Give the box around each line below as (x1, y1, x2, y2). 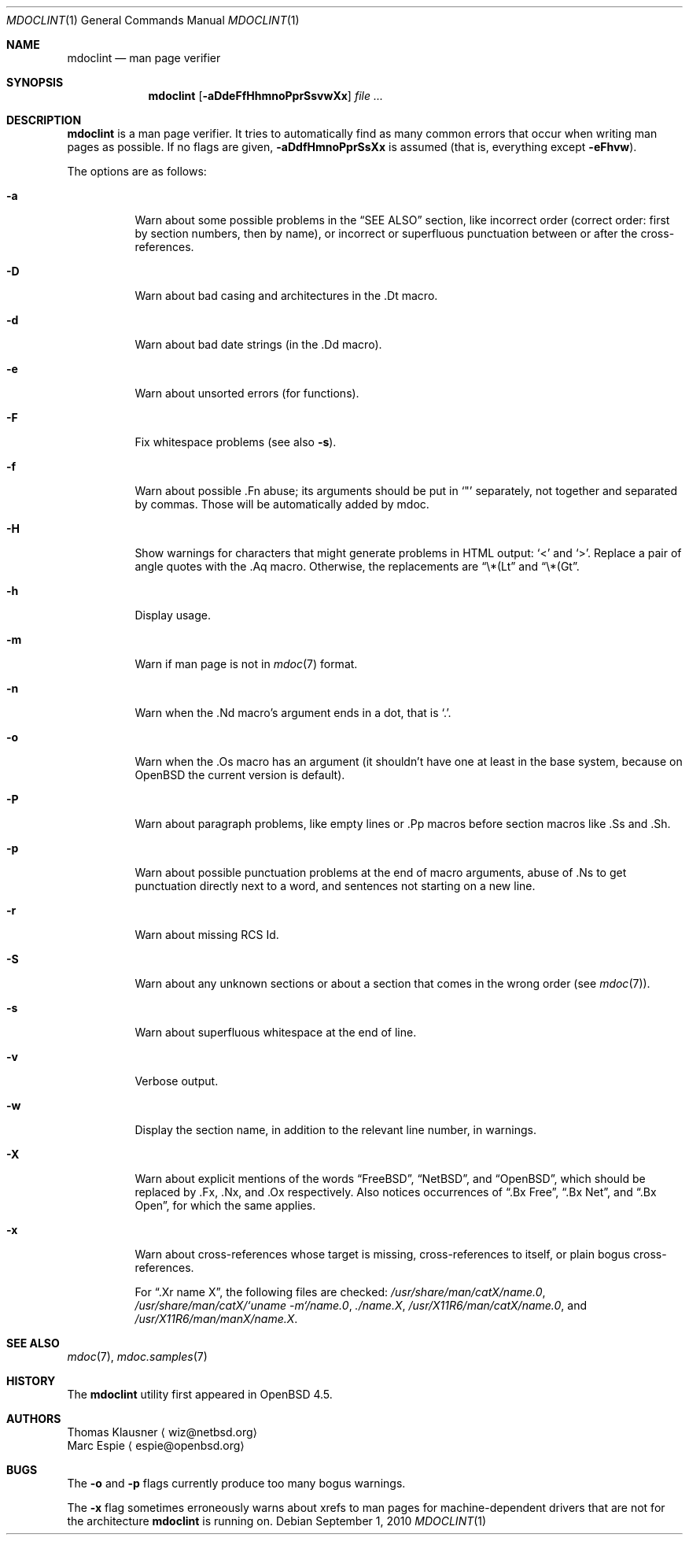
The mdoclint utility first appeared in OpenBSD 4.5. (67, 1388, 333, 1401)
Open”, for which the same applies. (134, 1199, 316, 1212)
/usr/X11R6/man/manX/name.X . (134, 1312, 298, 1325)
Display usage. (134, 608, 212, 622)
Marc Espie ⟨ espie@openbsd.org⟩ (67, 1439, 245, 1452)
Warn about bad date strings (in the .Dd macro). (134, 338, 382, 351)
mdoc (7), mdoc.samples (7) (67, 1350, 208, 1363)
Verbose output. (134, 1074, 219, 1088)
